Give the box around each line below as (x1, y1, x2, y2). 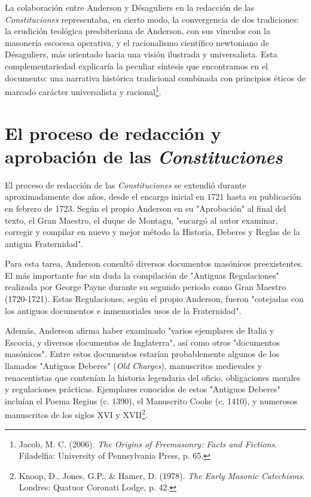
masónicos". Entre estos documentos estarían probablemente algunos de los (5, 347, 279, 360)
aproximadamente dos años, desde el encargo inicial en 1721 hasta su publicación (5, 190, 301, 203)
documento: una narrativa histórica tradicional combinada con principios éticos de (5, 71, 306, 84)
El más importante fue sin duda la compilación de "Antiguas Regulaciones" (5, 269, 279, 281)
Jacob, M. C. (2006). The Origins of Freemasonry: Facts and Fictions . (19, 437, 277, 450)
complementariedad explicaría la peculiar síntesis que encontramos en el (5, 59, 268, 72)
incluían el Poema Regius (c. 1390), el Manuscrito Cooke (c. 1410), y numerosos (5, 394, 298, 407)
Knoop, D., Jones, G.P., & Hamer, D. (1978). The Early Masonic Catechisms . (19, 469, 305, 481)
